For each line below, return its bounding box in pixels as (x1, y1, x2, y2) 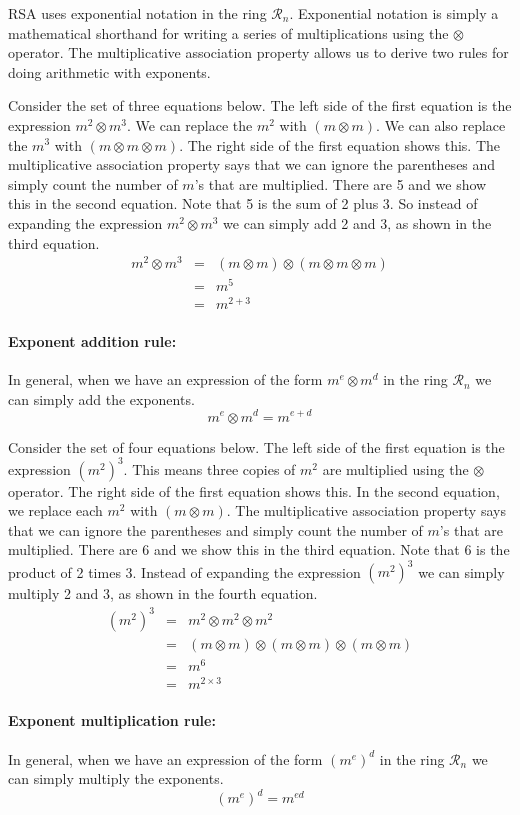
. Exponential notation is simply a (289, 3, 499, 23)
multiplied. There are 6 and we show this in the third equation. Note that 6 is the (8, 539, 510, 560)
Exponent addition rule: (8, 331, 177, 352)
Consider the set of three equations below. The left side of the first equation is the (8, 95, 512, 116)
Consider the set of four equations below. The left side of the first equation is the (8, 436, 505, 457)
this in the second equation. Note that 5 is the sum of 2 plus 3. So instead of (8, 193, 478, 214)
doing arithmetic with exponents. (8, 61, 211, 82)
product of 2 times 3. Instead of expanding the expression (8, 561, 361, 582)
